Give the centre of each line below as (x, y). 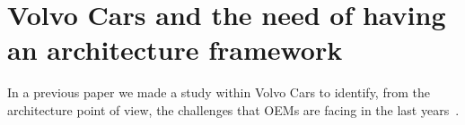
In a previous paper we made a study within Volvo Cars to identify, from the (219, 92)
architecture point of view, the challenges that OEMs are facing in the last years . (233, 109)
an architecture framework (175, 50)
